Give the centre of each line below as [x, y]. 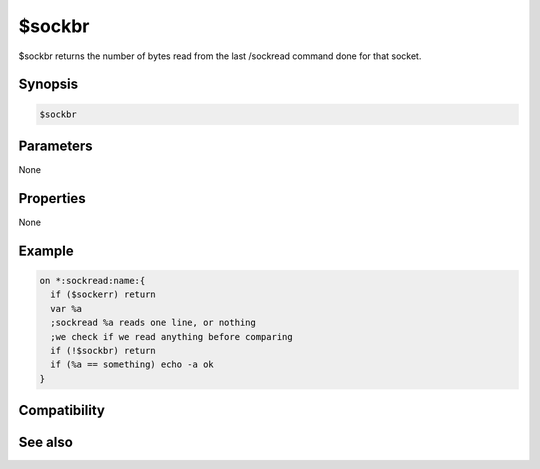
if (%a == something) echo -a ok [132, 364]
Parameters [55, 145]
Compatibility [61, 410]
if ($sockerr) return [103, 294]
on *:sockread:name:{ [92, 280]
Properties [52, 198]
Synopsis [48, 84]
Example [46, 250]
